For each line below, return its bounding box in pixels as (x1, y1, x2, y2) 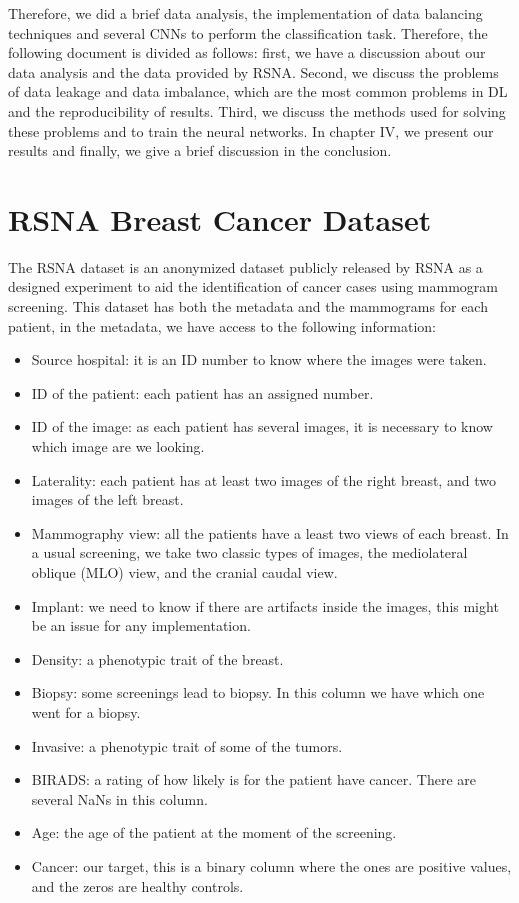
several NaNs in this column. (31, 788, 208, 809)
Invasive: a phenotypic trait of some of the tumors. (31, 735, 343, 756)
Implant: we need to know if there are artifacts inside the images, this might (31, 595, 499, 616)
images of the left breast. (31, 489, 184, 510)
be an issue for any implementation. (31, 615, 251, 636)
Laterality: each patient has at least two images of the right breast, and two (31, 469, 496, 490)
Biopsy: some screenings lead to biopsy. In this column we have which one (31, 682, 485, 703)
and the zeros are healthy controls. (31, 875, 244, 896)
